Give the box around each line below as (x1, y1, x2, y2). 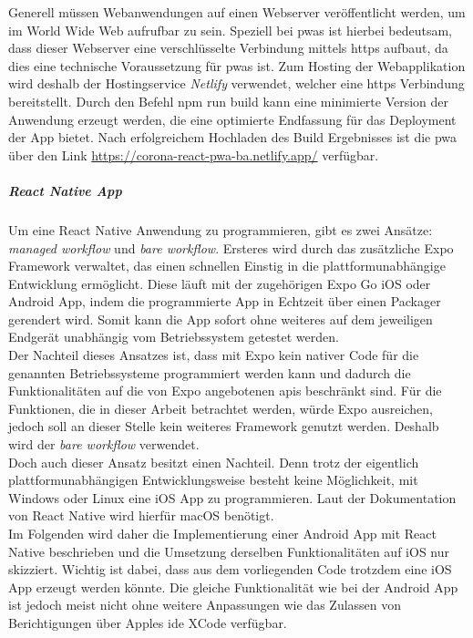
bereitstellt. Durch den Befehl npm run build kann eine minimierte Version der (8, 91, 449, 110)
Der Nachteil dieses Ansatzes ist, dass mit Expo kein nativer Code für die (8, 345, 419, 365)
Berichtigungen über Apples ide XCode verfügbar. (8, 612, 287, 632)
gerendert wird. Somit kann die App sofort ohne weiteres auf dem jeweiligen (8, 309, 433, 328)
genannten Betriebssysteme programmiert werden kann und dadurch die (8, 363, 411, 382)
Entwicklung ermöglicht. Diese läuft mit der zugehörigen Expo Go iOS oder (8, 273, 431, 293)
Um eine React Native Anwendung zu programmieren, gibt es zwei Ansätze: (8, 220, 433, 239)
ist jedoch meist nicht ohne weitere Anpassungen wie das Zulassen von (8, 595, 402, 614)
